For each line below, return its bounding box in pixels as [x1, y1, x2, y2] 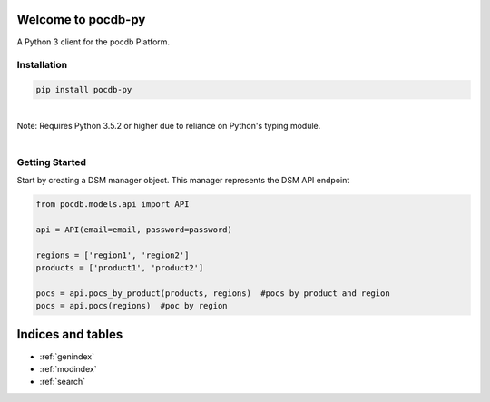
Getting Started [16, 155, 86, 168]
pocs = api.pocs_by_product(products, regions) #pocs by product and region [35, 288, 390, 299]
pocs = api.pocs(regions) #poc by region [35, 300, 228, 311]
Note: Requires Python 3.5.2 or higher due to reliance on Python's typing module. [16, 121, 321, 132]
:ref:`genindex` [39, 350, 95, 362]
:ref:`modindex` [39, 363, 97, 374]
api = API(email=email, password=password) [35, 224, 233, 235]
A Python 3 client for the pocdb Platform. [16, 36, 171, 47]
